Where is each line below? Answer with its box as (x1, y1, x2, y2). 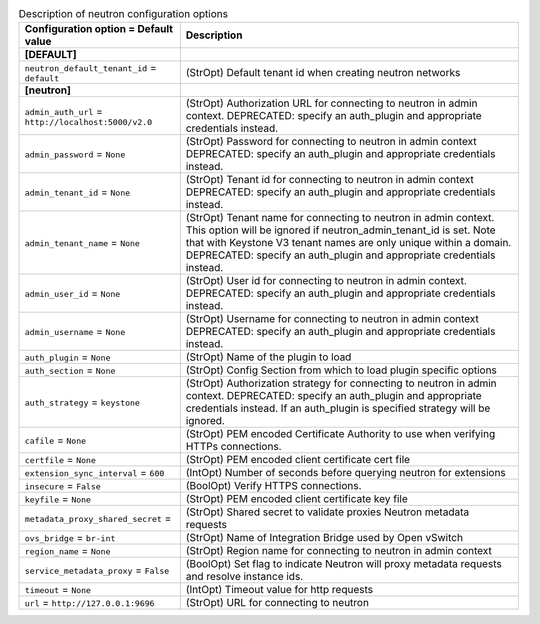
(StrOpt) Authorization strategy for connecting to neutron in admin (185, 376, 497, 390)
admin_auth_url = (24, 104, 104, 118)
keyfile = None (24, 492, 92, 506)
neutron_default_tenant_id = (24, 61, 157, 75)
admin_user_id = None (24, 286, 121, 300)
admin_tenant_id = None (24, 185, 131, 199)
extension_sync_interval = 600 (24, 466, 165, 480)
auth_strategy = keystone (24, 395, 140, 409)
